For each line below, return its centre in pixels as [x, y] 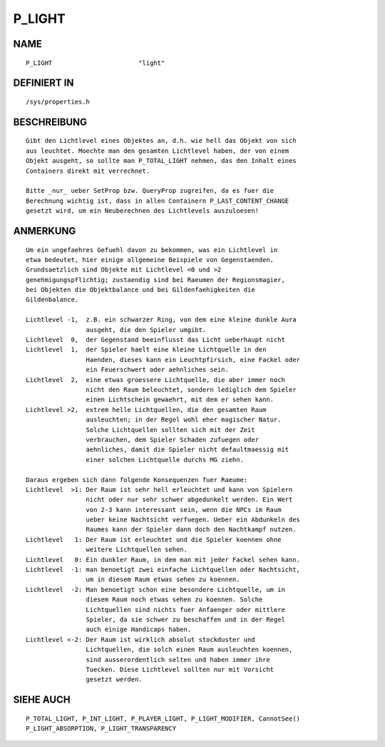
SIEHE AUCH [42, 700]
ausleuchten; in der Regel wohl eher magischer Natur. [184, 420]
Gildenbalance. [52, 300]
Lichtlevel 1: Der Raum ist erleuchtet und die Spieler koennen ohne [154, 540]
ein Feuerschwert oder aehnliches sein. [158, 370]
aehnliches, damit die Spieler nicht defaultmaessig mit [188, 450]
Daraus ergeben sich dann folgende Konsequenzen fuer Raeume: [137, 480]
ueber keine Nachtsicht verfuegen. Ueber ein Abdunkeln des [193, 520]
